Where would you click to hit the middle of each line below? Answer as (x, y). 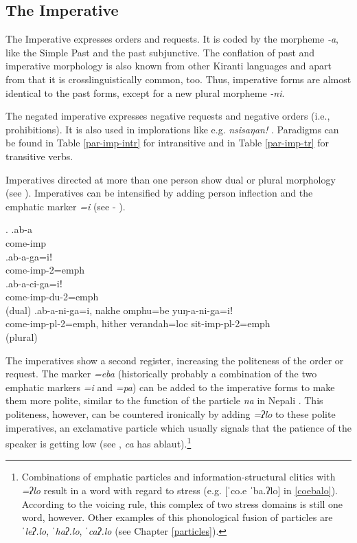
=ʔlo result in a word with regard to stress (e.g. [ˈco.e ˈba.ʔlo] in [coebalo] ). (180, 490)
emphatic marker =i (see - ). (66, 206)
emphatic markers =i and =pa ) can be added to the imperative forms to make (170, 387)
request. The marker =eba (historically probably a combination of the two (161, 374)
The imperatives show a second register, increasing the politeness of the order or (175, 360)
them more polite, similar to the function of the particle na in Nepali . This (164, 400)
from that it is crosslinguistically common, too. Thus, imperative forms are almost (178, 79)
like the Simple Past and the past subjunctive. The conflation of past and (160, 52)
